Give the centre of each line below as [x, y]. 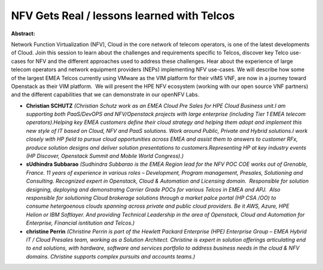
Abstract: [23, 34]
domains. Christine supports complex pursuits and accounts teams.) [111, 256]
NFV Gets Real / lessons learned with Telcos [123, 16]
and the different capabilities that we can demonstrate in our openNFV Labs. [105, 95]
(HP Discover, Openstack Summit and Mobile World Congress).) [105, 156]
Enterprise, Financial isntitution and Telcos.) [80, 223]
